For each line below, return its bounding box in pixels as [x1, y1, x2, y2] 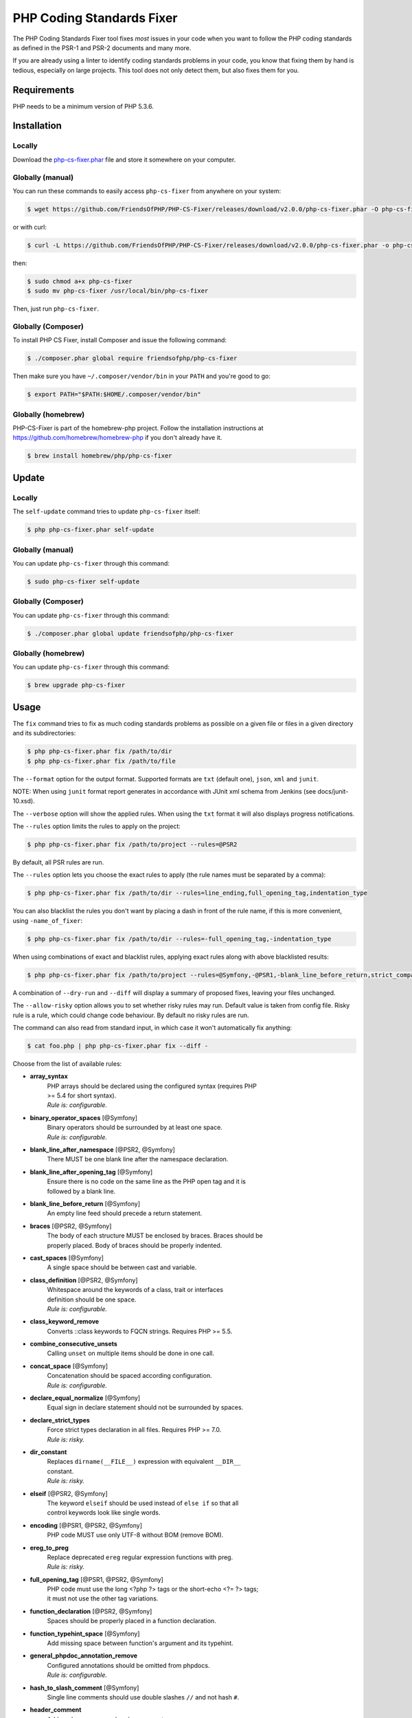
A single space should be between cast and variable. [47, 1263, 197, 1271]
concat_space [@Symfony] [30, 1361, 108, 1370]
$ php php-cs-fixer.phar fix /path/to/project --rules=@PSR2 [27, 840, 238, 849]
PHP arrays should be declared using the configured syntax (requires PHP [47, 1082, 257, 1090]
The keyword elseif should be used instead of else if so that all [47, 1499, 239, 1507]
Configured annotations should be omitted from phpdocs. [47, 1661, 210, 1669]
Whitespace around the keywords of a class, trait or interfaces [47, 1286, 223, 1294]
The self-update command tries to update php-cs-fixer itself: [12, 507, 201, 515]
